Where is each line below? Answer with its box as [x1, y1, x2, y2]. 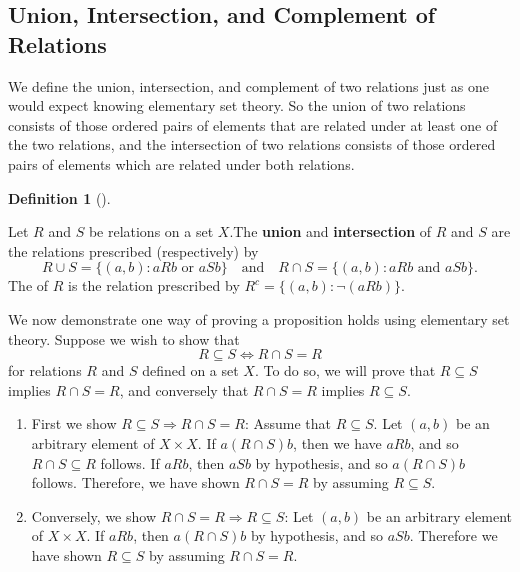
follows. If [100, 452, 160, 473]
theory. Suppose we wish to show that [8, 328, 240, 349]
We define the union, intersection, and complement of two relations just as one [8, 75, 490, 96]
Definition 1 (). [8, 187, 111, 208]
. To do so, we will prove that [254, 360, 436, 381]
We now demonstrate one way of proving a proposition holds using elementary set [8, 308, 510, 329]
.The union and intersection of [229, 221, 432, 242]
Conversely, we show [31, 505, 157, 526]
